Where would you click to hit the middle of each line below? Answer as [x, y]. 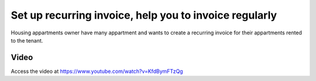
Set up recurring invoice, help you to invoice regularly [144, 15]
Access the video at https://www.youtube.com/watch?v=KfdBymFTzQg [97, 71]
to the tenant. [27, 40]
